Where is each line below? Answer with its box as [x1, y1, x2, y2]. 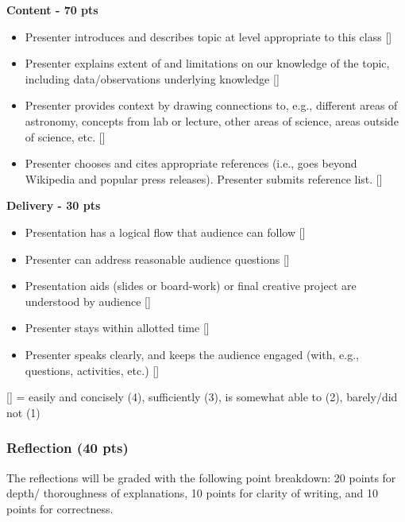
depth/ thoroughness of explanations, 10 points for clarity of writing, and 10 [6, 485, 378, 501]
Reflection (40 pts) [6, 438, 129, 458]
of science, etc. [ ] [25, 128, 106, 145]
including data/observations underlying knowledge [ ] [25, 70, 280, 87]
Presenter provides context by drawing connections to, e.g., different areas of [25, 97, 398, 114]
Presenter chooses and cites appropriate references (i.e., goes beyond [25, 155, 357, 172]
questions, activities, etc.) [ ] [25, 362, 160, 378]
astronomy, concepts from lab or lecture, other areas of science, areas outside [25, 112, 399, 129]
